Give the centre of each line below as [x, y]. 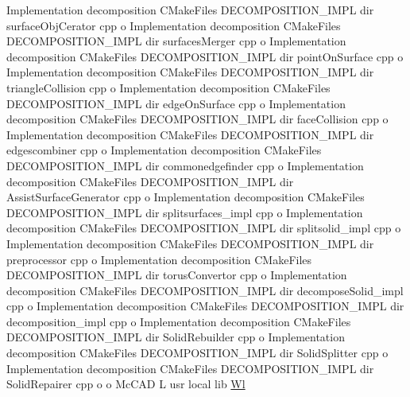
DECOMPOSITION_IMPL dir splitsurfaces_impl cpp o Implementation [185, 212]
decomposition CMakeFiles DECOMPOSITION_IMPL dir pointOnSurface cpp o [205, 56]
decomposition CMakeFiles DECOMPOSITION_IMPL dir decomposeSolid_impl [205, 290]
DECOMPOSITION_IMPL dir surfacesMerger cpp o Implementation [176, 41]
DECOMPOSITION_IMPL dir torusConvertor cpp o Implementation [177, 275]
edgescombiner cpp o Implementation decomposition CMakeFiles [164, 150]
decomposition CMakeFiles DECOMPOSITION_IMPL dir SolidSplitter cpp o [197, 353]
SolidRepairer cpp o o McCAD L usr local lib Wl [126, 384]
